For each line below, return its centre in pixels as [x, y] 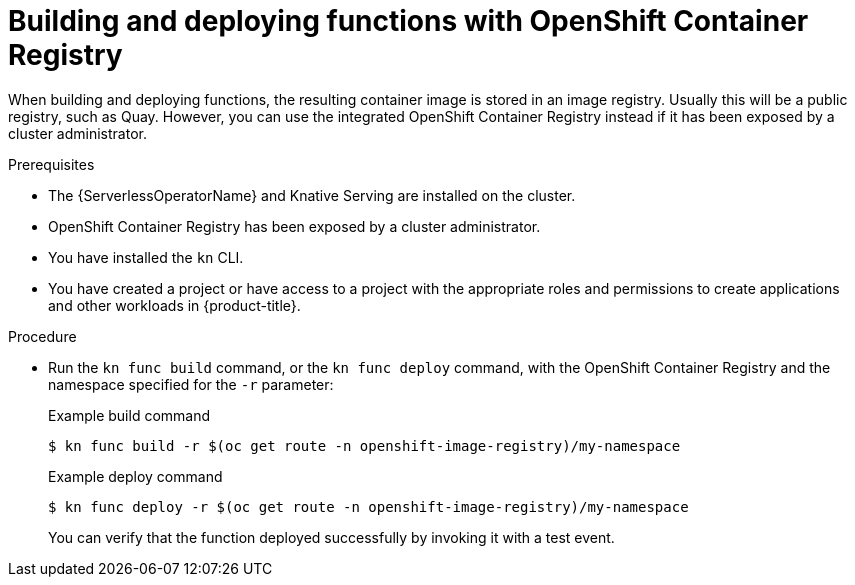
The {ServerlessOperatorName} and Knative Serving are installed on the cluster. [312, 195]
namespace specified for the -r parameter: [191, 384]
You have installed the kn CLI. [146, 257]
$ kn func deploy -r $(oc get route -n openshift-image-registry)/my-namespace [368, 506]
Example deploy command [135, 476]
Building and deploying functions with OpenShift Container [408, 21]
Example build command [129, 415]
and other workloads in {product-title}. [174, 305]
